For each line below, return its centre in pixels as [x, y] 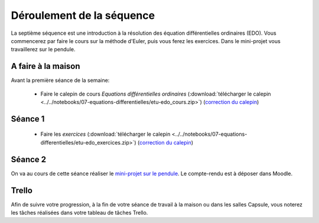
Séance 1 [28, 119]
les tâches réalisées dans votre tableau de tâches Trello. [79, 213]
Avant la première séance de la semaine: [60, 80]
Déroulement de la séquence [83, 15]
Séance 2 [29, 159]
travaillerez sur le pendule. [43, 50]
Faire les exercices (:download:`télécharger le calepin [105, 134]
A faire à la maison [45, 66]
